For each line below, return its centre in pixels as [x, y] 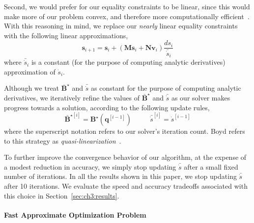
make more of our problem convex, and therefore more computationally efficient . [127, 16]
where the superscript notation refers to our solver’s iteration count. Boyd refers [125, 131]
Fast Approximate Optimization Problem [75, 214]
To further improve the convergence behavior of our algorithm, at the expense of [125, 157]
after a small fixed [211, 166]
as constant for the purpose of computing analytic [166, 88]
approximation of [30, 71]
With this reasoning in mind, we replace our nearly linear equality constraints [121, 26]
